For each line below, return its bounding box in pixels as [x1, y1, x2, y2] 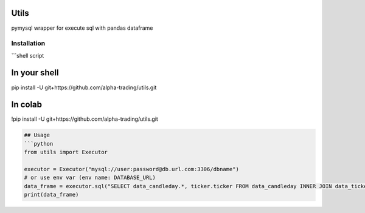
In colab [11, 100, 43, 110]
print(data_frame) [24, 191, 79, 198]
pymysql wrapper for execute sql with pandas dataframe [11, 24, 153, 32]
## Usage [24, 132, 50, 139]
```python [24, 140, 54, 147]
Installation [11, 39, 46, 48]
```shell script [11, 52, 44, 59]
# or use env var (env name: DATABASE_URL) [24, 174, 156, 181]
